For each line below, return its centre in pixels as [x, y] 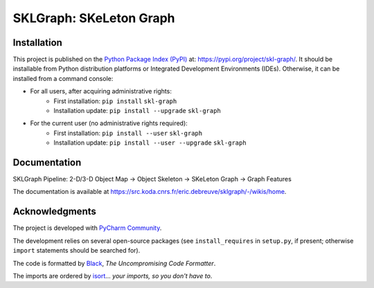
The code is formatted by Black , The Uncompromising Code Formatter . [114, 263]
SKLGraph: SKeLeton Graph [94, 18]
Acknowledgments [55, 211]
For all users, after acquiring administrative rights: [101, 91]
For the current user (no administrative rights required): [109, 123]
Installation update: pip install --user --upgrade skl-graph [150, 143]
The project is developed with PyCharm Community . [87, 228]
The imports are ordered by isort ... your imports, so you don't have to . [113, 276]
